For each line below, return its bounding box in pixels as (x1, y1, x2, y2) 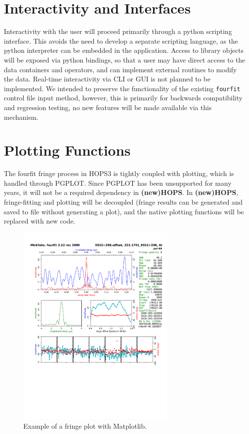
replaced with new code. (4, 216, 76, 226)
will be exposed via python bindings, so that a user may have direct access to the (4, 54, 245, 64)
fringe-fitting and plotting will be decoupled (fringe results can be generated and (4, 197, 243, 207)
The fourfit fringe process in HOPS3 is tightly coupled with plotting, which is (4, 168, 234, 178)
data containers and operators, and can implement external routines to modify (4, 64, 237, 74)
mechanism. (4, 112, 39, 122)
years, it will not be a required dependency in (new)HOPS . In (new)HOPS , (4, 187, 238, 197)
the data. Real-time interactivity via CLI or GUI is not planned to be (4, 74, 211, 84)
